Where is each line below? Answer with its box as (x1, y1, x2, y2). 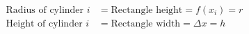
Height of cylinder (6, 19, 83, 29)
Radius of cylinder (6, 5, 84, 16)
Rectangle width (111, 19, 181, 29)
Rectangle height (111, 5, 183, 16)
